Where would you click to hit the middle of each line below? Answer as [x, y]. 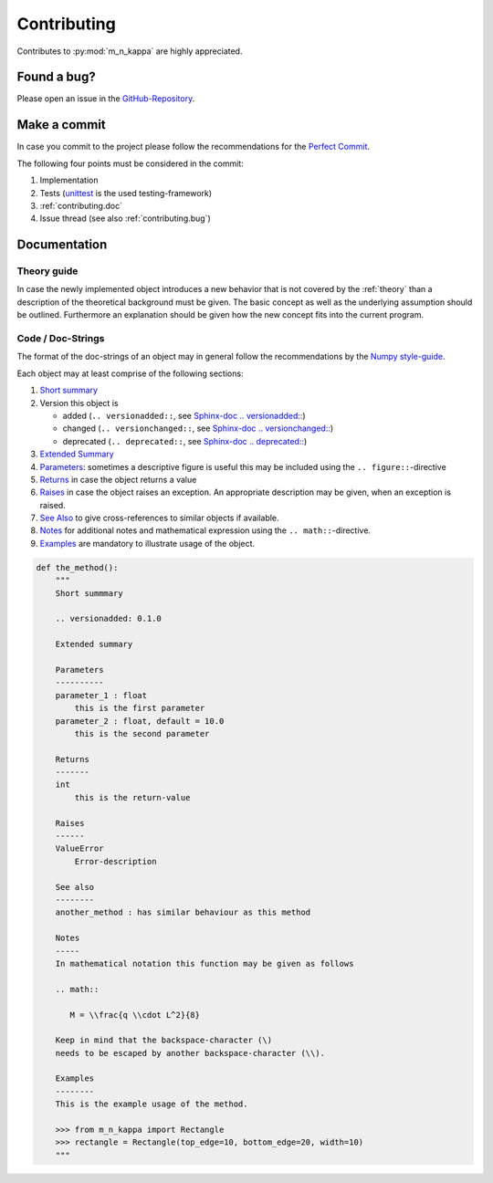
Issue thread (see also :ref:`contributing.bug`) [125, 218]
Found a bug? [56, 77]
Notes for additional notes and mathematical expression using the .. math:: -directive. [205, 530]
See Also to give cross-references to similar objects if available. [159, 518]
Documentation [62, 245]
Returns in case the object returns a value [118, 479]
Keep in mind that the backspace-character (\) [164, 1040]
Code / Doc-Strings [61, 339]
